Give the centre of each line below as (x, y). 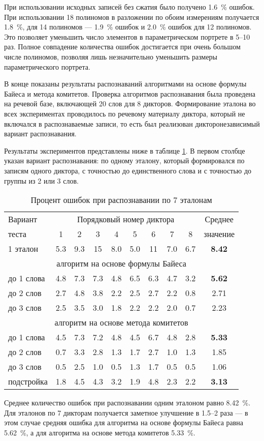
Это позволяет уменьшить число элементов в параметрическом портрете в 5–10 (127, 36)
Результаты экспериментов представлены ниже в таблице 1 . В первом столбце (125, 150)
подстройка (28, 381)
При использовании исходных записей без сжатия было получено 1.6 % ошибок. (129, 7)
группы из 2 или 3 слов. (41, 180)
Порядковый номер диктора (126, 219)
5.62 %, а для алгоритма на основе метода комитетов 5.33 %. (100, 432)
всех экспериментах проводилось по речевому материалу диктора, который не (125, 113)
